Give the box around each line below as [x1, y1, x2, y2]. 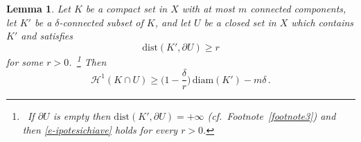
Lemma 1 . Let [6, 1, 71, 15]
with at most [182, 1, 235, 15]
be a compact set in [85, 1, 168, 15]
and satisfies [21, 28, 73, 43]
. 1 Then [69, 53, 107, 69]
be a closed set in [204, 15, 276, 29]
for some [6, 55, 44, 69]
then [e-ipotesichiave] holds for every [22, 122, 178, 136]
